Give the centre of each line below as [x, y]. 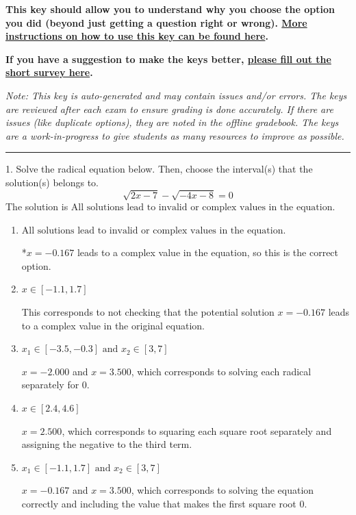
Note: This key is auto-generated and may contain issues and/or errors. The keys [176, 95]
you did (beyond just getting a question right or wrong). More [156, 22]
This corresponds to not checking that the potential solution [148, 312]
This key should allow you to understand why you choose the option [170, 9]
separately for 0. [55, 385]
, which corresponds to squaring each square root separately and [197, 430]
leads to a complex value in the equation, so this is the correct [208, 252]
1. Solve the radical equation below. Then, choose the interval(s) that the [159, 169]
